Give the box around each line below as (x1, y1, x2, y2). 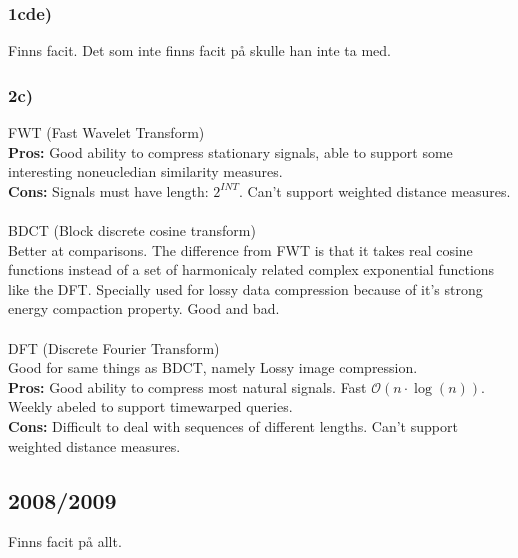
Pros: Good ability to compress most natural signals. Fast (8, 376, 367, 397)
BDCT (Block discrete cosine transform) (8, 220, 256, 240)
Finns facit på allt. (8, 531, 122, 552)
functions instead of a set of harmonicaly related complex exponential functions (8, 259, 495, 280)
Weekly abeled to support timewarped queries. (8, 396, 293, 417)
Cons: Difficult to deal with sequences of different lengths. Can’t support (8, 415, 458, 436)
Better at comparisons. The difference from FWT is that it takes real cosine (8, 239, 473, 260)
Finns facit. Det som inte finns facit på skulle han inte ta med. (8, 40, 391, 61)
